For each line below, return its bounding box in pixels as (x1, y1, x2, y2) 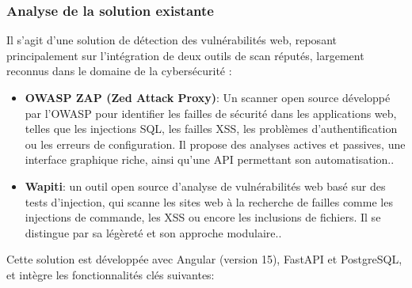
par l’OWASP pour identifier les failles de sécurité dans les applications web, (25, 104, 397, 121)
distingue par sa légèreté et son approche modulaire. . (25, 224, 282, 241)
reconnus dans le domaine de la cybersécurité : (6, 63, 232, 79)
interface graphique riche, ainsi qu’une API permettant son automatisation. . (25, 151, 395, 168)
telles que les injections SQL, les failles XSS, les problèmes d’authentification (25, 120, 398, 137)
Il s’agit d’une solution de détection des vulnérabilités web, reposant (6, 32, 337, 48)
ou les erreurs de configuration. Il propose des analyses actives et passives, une (25, 135, 406, 152)
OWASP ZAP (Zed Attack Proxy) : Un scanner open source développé (25, 89, 391, 105)
